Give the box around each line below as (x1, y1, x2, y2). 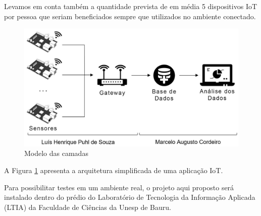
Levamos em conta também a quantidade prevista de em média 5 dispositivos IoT (4, 1, 257, 11)
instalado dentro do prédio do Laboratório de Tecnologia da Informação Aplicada (4, 192, 255, 202)
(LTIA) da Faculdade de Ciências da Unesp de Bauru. (4, 201, 171, 212)
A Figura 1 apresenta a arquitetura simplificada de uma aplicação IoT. (4, 165, 223, 175)
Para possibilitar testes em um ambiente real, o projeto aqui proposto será (4, 182, 234, 192)
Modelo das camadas (24, 148, 88, 158)
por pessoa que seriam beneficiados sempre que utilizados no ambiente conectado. (4, 11, 256, 21)
